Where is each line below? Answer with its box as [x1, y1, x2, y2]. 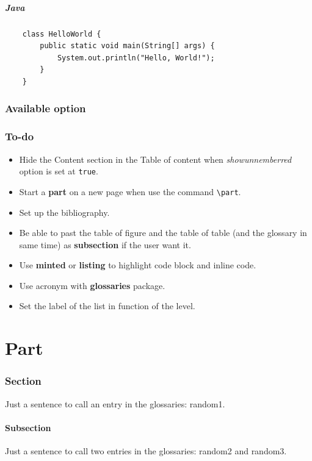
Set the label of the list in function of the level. [19, 299, 195, 312]
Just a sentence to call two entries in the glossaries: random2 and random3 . [5, 445, 287, 457]
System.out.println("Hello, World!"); [57, 53, 215, 62]
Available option [5, 101, 86, 116]
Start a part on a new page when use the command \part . [19, 185, 241, 198]
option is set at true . [19, 165, 98, 177]
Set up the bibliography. [19, 205, 110, 218]
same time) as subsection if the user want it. [19, 238, 191, 251]
